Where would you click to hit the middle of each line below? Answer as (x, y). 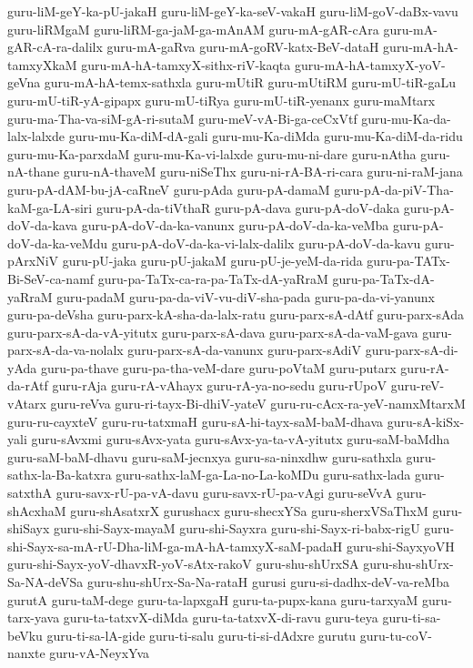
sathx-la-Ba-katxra (60, 475)
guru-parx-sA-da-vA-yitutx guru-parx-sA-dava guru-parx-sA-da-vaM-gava (213, 332)
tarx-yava (34, 617)
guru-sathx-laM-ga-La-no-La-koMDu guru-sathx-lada (263, 475)
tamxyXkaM (42, 64)
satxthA (30, 493)
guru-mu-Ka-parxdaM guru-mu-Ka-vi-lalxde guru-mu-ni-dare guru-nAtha (212, 153)
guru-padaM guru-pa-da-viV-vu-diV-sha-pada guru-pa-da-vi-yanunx (246, 296)
